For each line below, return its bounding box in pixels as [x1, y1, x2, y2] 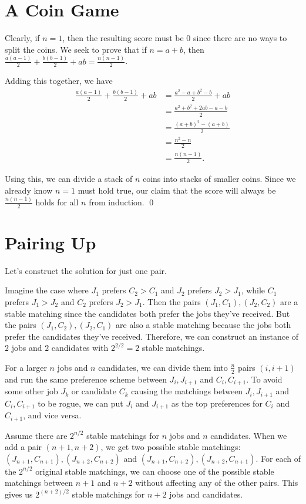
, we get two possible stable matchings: [100, 441, 241, 453]
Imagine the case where [5, 284, 89, 296]
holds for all [35, 195, 79, 208]
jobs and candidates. [169, 488, 243, 500]
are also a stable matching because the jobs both [116, 319, 291, 331]
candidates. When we [210, 429, 287, 441]
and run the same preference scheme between [5, 373, 167, 385]
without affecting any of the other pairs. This [135, 476, 298, 489]
